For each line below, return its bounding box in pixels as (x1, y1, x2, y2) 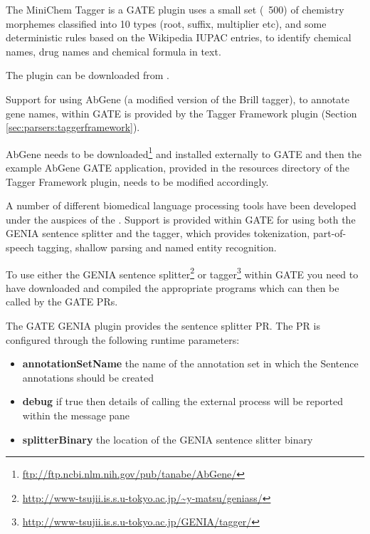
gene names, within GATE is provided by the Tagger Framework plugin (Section (6, 105, 357, 120)
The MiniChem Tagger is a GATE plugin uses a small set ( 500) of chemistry (6, 2, 344, 16)
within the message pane (22, 407, 130, 422)
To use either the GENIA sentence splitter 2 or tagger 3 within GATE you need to (6, 264, 359, 281)
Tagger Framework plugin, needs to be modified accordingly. (6, 174, 269, 189)
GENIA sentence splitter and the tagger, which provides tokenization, (6, 226, 310, 241)
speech (6, 239, 34, 254)
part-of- (312, 226, 347, 241)
